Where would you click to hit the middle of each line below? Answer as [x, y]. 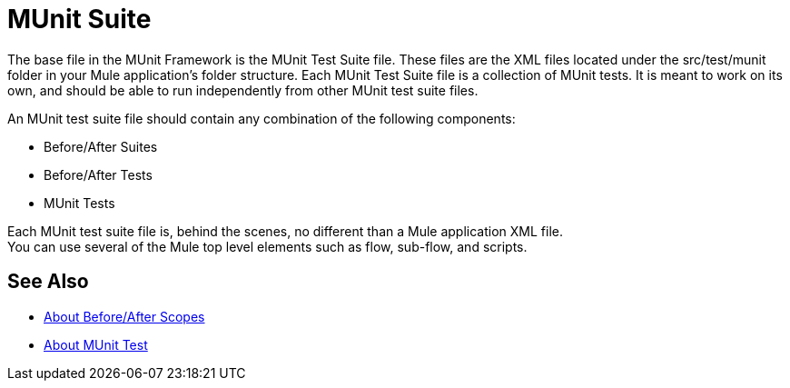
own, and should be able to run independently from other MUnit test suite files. [243, 90]
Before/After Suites [101, 146]
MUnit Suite [79, 19]
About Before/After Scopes [124, 316]
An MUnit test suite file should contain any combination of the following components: [262, 118]
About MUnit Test [96, 344]
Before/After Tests [98, 174]
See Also [48, 282]
